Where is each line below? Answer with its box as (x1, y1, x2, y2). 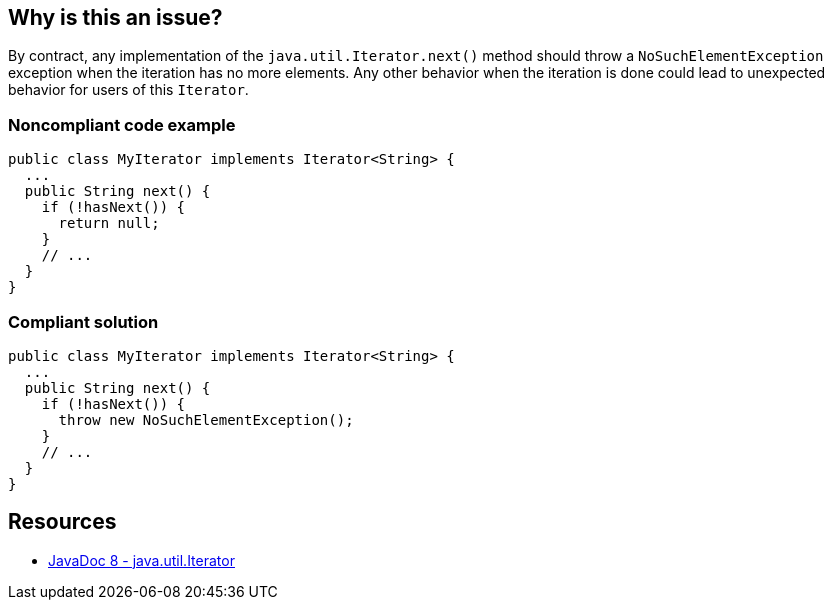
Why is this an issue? (8, 5, 223, 30)
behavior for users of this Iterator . (8, 81, 249, 99)
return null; (58, 215, 160, 232)
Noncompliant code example (8, 114, 236, 135)
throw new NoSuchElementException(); (58, 411, 354, 428)
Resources (8, 509, 117, 535)
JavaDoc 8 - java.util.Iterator (48, 551, 235, 569)
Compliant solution (8, 311, 159, 332)
